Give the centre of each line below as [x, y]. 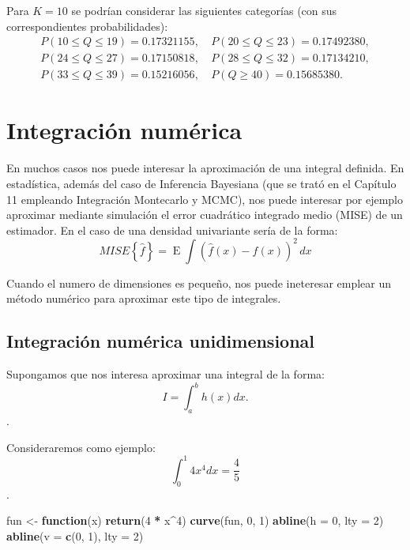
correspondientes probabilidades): [87, 26]
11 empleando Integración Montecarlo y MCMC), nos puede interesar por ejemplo [205, 199]
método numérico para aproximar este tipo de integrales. [144, 298]
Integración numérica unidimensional [161, 341]
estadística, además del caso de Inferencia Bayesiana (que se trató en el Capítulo [201, 183]
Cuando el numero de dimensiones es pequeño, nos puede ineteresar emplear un [199, 283]
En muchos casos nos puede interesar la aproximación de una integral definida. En [205, 168]
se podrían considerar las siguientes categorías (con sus [204, 10]
